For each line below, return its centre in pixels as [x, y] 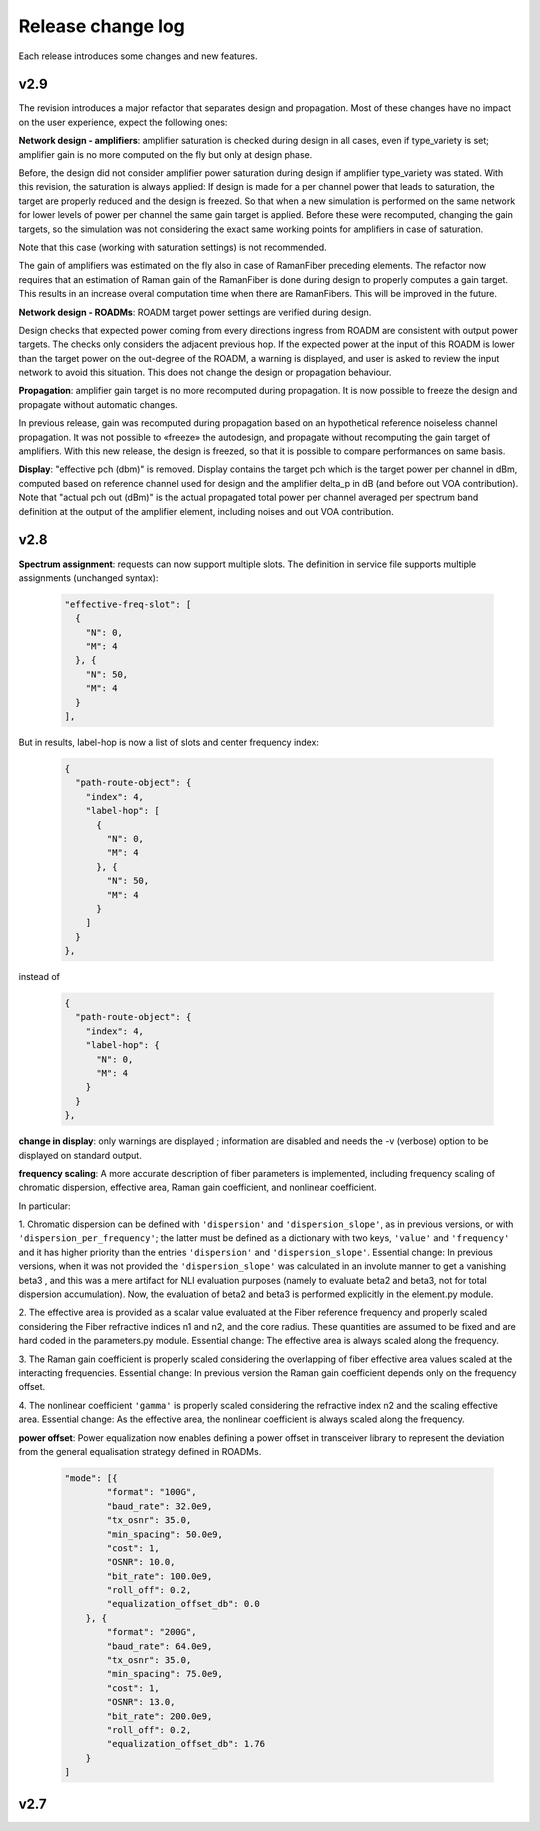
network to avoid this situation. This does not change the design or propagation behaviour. [205, 372]
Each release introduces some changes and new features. [138, 56]
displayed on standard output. [80, 1155]
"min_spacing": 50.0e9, [165, 1534]
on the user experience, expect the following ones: [123, 122]
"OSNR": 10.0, [141, 1562]
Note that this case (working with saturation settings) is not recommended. [172, 247]
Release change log [101, 26]
